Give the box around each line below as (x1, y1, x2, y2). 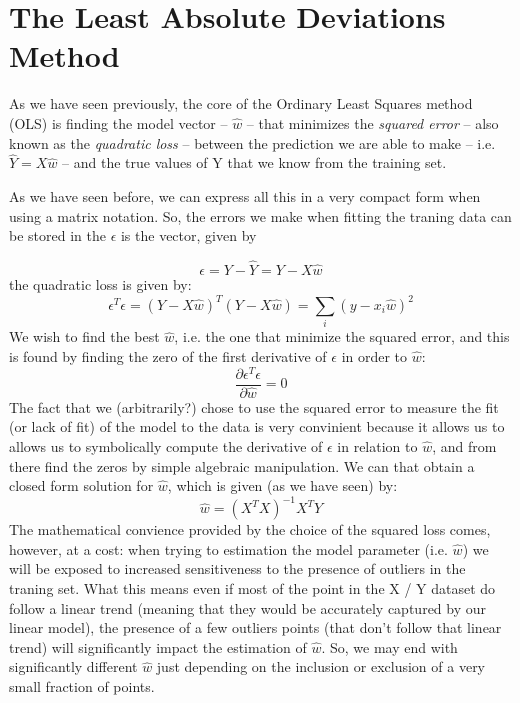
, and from (432, 435, 497, 456)
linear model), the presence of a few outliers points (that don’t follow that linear (9, 617, 502, 638)
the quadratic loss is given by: (9, 273, 192, 294)
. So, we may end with (321, 636, 458, 657)
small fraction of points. (9, 675, 155, 696)
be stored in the (9, 225, 106, 246)
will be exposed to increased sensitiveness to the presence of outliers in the (9, 558, 466, 579)
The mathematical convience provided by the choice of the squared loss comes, (9, 519, 491, 540)
